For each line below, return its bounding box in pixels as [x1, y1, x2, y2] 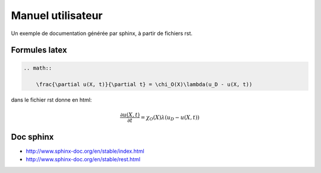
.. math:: [23, 64, 52, 71]
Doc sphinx [11, 131, 54, 142]
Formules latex [11, 45, 68, 55]
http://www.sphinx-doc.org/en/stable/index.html [26, 147, 145, 155]
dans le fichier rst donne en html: [11, 96, 92, 103]
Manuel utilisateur [11, 9, 103, 22]
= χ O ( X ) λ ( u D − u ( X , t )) [140, 114, 200, 122]
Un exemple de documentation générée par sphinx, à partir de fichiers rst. [11, 30, 193, 37]
